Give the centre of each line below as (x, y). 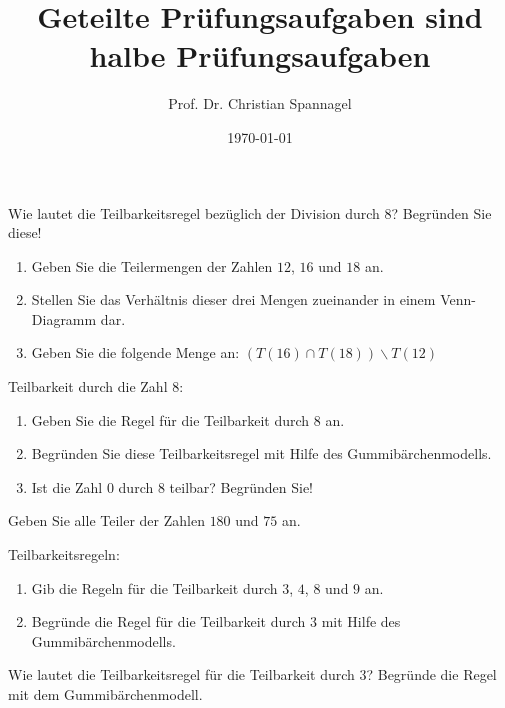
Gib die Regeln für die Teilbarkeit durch (154, 587)
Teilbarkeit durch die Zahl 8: (96, 386)
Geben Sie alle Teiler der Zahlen (106, 520)
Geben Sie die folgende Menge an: (135, 352)
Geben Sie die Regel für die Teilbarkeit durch (170, 419)
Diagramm (64, 318)
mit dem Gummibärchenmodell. (105, 694)
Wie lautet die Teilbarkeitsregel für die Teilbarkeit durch (181, 674)
